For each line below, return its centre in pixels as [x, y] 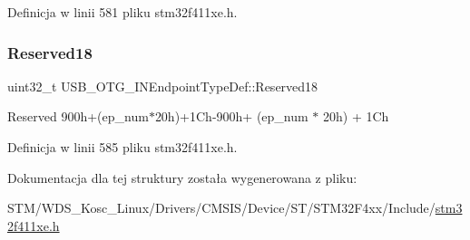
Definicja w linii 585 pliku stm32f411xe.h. [122, 147]
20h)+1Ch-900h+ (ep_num [231, 116]
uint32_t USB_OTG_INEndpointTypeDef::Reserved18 [163, 86]
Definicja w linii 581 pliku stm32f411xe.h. [122, 12]
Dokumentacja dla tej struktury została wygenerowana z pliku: [182, 177]
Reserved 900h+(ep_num [78, 116]
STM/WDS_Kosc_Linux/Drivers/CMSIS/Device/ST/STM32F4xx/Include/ [221, 208]
